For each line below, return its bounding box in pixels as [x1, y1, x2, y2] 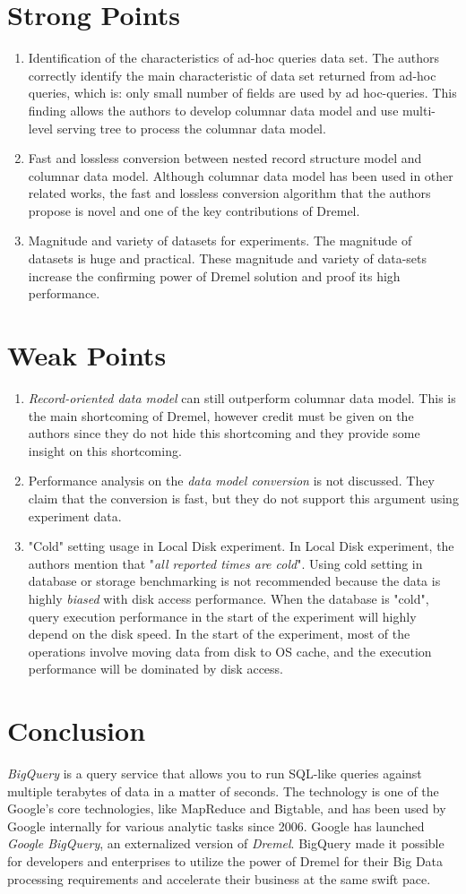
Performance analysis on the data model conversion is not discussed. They [28, 471, 435, 490]
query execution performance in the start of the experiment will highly [28, 606, 417, 625]
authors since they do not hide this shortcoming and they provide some [28, 424, 420, 443]
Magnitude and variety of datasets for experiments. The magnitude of [28, 231, 412, 250]
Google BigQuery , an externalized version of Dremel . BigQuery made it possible [7, 834, 444, 853]
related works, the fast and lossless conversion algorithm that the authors [28, 184, 431, 202]
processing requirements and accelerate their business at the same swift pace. [7, 869, 431, 888]
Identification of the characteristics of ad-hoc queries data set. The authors [28, 48, 440, 67]
